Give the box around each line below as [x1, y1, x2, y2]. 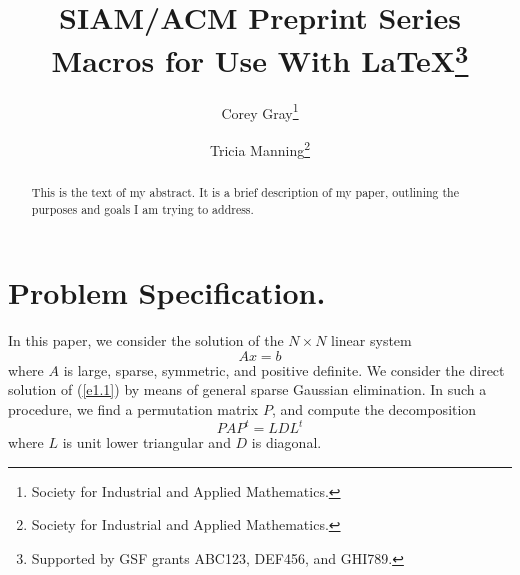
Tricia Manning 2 [209, 136, 311, 160]
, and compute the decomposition [271, 398, 477, 419]
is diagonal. [251, 432, 322, 453]
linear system [331, 330, 412, 351]
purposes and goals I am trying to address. [31, 200, 254, 217]
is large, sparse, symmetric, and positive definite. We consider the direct [63, 359, 505, 380]
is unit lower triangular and [62, 432, 231, 453]
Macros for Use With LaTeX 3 [51, 36, 469, 81]
